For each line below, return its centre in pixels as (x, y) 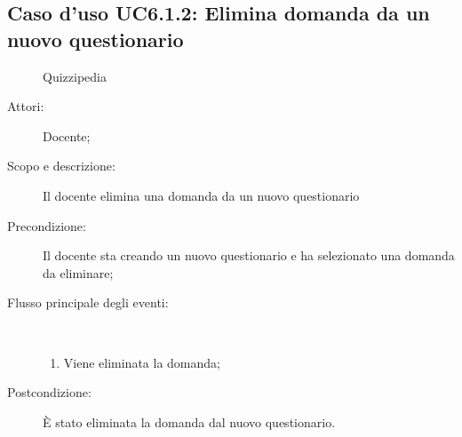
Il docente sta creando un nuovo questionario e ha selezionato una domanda (249, 255)
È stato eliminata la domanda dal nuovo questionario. (189, 421)
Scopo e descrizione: (61, 166)
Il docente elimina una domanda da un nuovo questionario (201, 195)
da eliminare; (78, 272)
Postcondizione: (49, 392)
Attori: (26, 106)
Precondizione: (47, 225)
